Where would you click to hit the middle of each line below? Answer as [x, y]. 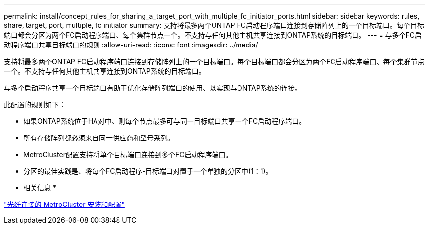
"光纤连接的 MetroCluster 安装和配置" [64, 204]
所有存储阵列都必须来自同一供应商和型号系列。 [99, 138]
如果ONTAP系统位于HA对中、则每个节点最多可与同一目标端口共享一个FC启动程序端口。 [165, 121]
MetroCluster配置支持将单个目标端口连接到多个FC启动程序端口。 [128, 154]
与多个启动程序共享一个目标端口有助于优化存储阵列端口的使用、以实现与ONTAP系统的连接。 [153, 88]
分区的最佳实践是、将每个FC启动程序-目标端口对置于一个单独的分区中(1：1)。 [148, 171]
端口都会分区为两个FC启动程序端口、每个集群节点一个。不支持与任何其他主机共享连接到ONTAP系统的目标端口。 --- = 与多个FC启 [213, 35]
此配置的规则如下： [35, 104]
